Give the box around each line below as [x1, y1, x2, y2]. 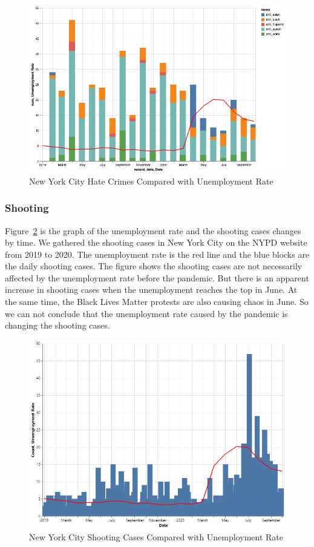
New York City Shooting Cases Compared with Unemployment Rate [29, 531, 284, 543]
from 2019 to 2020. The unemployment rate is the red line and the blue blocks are [5, 247, 310, 260]
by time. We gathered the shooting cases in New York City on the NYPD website [5, 236, 307, 249]
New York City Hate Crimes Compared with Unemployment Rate [29, 174, 273, 187]
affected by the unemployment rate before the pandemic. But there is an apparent [5, 271, 309, 284]
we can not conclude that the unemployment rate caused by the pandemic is [5, 307, 288, 319]
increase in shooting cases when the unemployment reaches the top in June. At [5, 283, 298, 296]
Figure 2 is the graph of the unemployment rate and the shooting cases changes [5, 224, 301, 237]
